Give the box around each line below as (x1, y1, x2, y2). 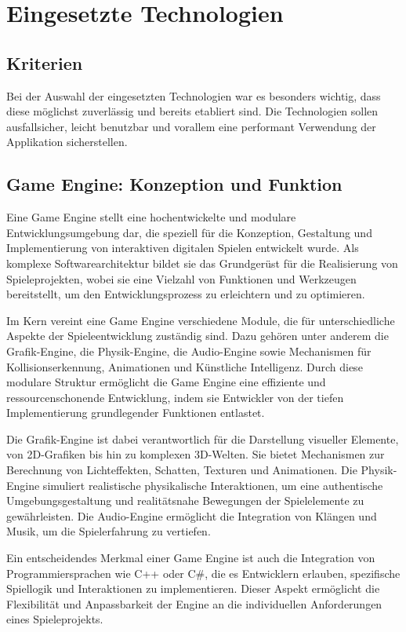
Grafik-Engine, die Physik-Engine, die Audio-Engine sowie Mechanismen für (6, 342, 372, 359)
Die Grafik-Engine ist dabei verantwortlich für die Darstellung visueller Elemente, (6, 430, 399, 447)
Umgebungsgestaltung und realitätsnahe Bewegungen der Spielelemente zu (6, 492, 364, 509)
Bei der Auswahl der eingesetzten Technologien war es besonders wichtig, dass (6, 87, 381, 104)
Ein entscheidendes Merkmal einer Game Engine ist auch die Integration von (6, 550, 375, 566)
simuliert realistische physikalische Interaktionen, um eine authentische (42, 477, 383, 493)
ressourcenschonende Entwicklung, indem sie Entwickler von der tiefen (6, 389, 344, 405)
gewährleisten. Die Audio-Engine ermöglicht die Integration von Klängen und (6, 507, 377, 524)
